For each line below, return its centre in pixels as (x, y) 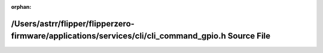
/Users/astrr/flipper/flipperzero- (73, 24)
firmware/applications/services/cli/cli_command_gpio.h (119, 36)
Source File (249, 36)
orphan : (21, 7)
